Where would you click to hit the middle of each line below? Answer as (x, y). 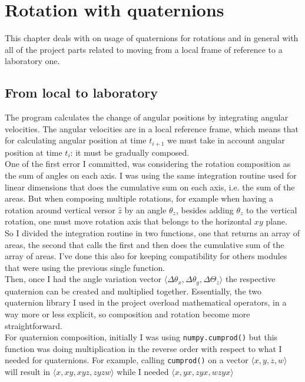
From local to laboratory (81, 93)
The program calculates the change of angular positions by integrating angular (147, 117)
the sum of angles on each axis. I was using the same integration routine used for (151, 175)
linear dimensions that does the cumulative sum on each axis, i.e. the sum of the (150, 187)
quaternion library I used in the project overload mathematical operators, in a (146, 302)
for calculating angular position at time (76, 140)
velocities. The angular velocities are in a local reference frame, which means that (152, 128)
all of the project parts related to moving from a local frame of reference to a (144, 49)
